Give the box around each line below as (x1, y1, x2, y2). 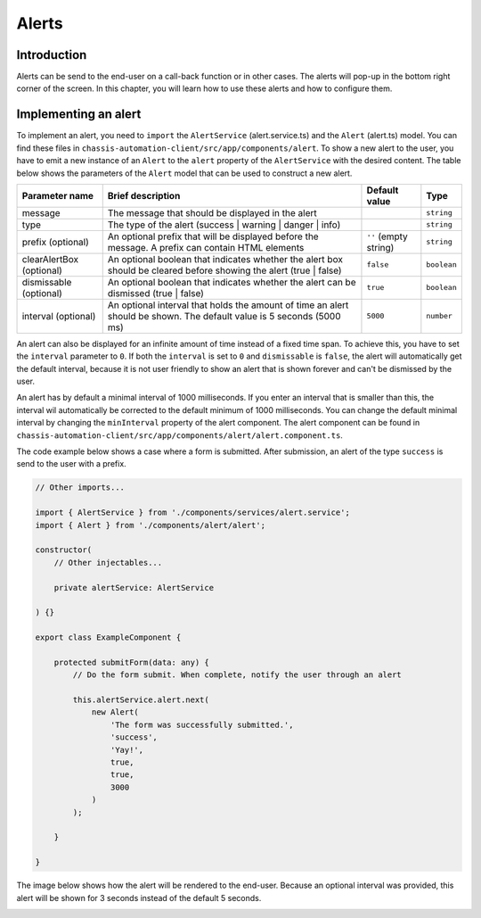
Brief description (107, 189, 181, 202)
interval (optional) (21, 310, 96, 322)
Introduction (16, 47, 87, 62)
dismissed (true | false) (107, 286, 205, 299)
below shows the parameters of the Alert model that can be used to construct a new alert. (16, 168, 353, 178)
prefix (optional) (21, 236, 89, 248)
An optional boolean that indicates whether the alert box (107, 252, 343, 265)
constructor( (35, 545, 93, 555)
